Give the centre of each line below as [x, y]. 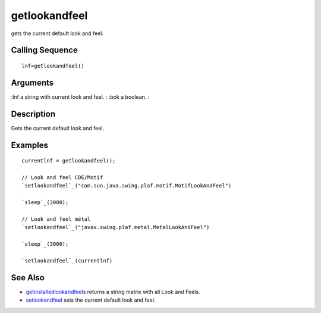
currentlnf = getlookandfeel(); [69, 161]
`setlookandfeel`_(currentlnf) [67, 261]
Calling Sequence [45, 50]
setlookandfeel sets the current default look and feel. [91, 300]
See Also [28, 278]
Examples [30, 145]
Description [33, 114]
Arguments [32, 82]
